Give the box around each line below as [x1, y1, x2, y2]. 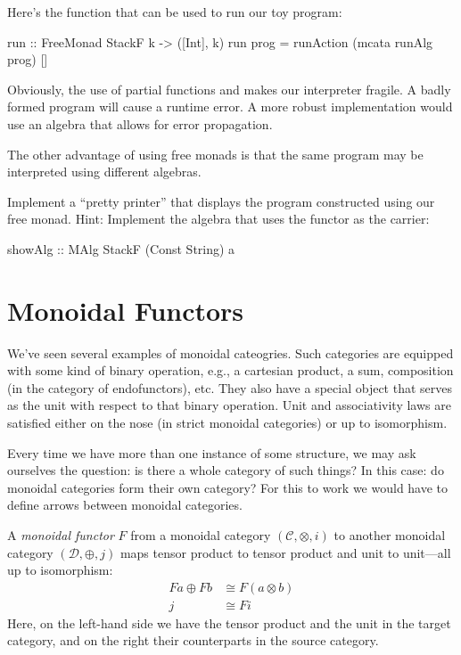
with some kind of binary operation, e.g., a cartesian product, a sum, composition [7, 361, 454, 380]
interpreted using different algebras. [7, 162, 202, 181]
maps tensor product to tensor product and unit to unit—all [119, 543, 451, 561]
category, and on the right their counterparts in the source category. [7, 631, 379, 650]
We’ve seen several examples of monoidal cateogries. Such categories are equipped [7, 343, 454, 362]
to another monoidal [333, 526, 446, 544]
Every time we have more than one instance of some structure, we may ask [7, 443, 416, 462]
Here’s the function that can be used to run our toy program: [7, 3, 342, 20]
